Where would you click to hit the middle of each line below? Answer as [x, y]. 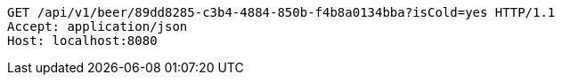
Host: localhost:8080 [82, 41]
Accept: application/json [98, 26]
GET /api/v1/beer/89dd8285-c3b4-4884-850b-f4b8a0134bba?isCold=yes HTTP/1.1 [281, 12]
